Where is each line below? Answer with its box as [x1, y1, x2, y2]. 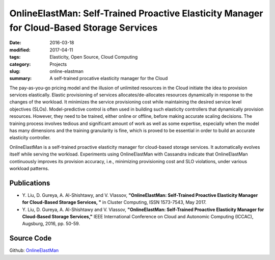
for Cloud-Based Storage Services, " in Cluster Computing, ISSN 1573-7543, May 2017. [22, 199, 207, 205]
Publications [9, 178, 50, 187]
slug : [9, 68, 20, 74]
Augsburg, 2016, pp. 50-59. [22, 221, 80, 227]
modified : [9, 46, 31, 53]
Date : [9, 40, 21, 46]
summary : [9, 75, 32, 82]
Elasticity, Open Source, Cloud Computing [49, 54, 138, 60]
